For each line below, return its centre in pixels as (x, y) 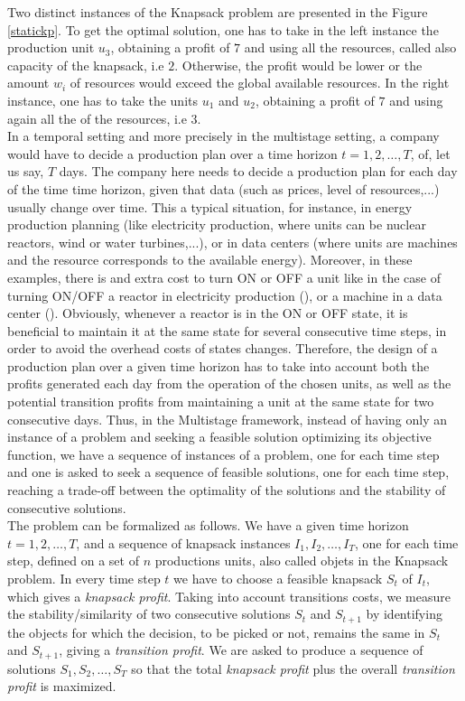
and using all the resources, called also (350, 47)
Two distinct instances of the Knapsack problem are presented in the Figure (218, 12)
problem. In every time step (84, 578)
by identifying (404, 614)
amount (28, 83)
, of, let (430, 153)
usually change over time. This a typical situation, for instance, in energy (210, 206)
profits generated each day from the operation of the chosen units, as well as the (229, 383)
